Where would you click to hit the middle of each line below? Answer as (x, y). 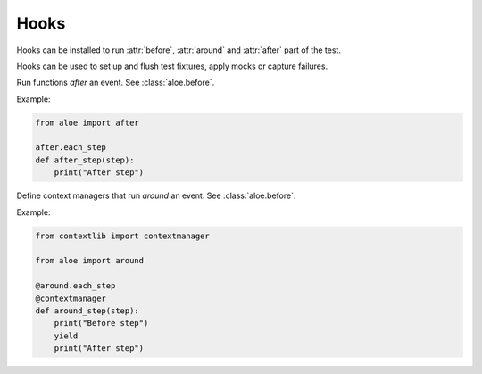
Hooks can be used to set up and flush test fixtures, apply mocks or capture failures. (172, 66)
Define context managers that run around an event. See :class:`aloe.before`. (156, 195)
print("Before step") (101, 323)
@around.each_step (75, 286)
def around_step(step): (87, 311)
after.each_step (71, 148)
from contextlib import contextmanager (122, 236)
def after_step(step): (85, 160)
